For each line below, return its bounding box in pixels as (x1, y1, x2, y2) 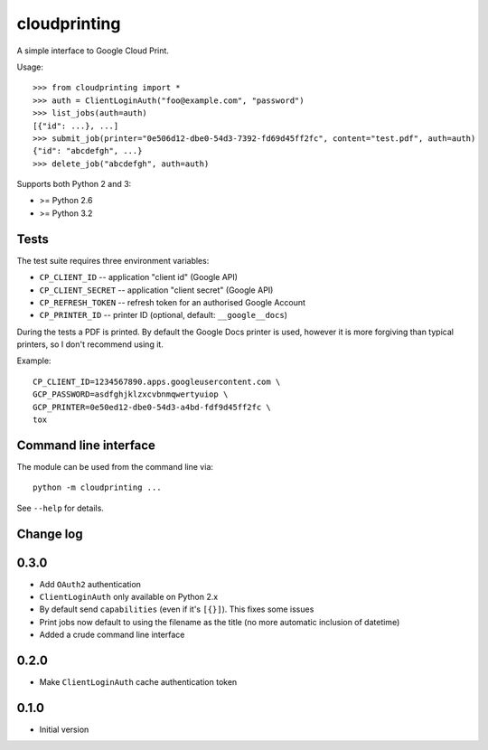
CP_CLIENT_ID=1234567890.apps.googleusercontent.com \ (33, 376, 281, 387)
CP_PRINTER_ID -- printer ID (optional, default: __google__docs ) (39, 310, 288, 321)
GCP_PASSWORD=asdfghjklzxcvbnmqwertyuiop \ (33, 389, 229, 399)
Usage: (16, 61, 44, 72)
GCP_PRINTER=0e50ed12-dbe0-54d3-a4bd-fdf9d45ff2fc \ (33, 402, 271, 412)
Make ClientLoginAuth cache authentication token (39, 677, 238, 688)
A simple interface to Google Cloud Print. (16, 45, 169, 56)
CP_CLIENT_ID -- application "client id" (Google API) (39, 272, 239, 283)
